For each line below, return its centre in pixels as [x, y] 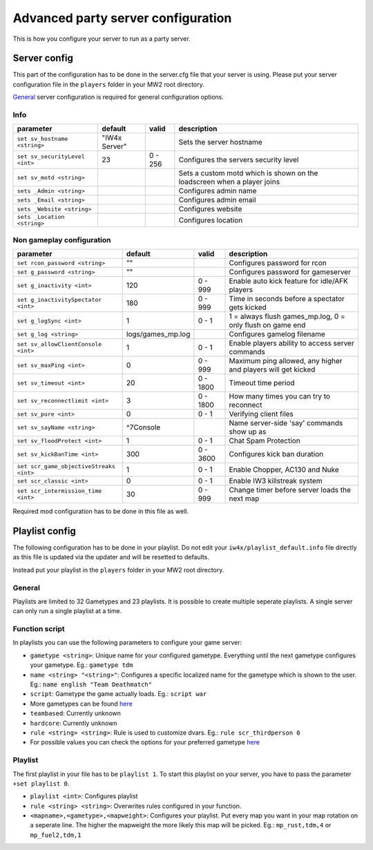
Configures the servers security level [239, 160]
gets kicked [248, 307]
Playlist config [44, 531]
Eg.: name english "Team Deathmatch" [91, 684]
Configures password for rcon [278, 263]
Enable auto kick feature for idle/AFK [289, 281]
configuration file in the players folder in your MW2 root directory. [109, 84]
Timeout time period [262, 383]
